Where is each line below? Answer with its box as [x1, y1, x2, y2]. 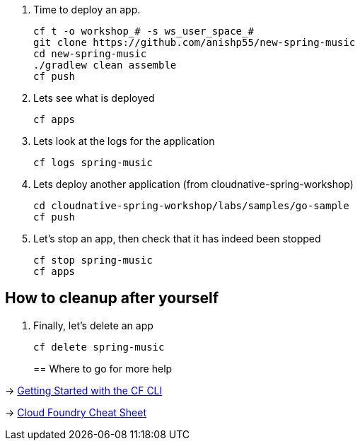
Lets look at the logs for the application [33, 135, 215, 147]
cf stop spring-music [33, 254, 153, 266]
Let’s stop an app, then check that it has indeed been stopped [33, 233, 321, 245]
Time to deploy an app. [33, 4, 141, 16]
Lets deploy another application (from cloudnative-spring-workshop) [33, 178, 354, 190]
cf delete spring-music [33, 341, 165, 353]
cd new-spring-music [33, 48, 147, 59]
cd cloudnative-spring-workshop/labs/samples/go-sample [33, 200, 349, 211]
